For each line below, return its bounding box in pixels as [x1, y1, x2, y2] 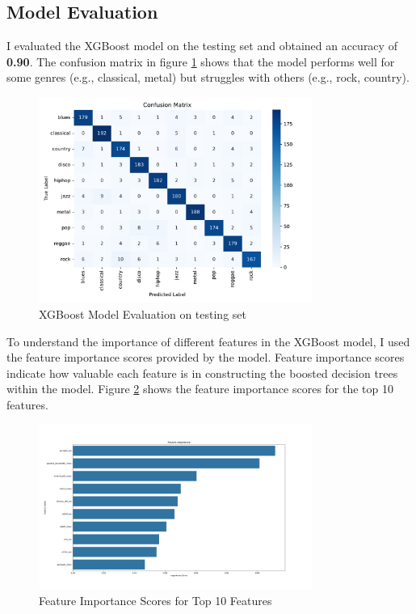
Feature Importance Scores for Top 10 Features [39, 591, 272, 608]
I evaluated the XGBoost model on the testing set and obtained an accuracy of [6, 37, 397, 54]
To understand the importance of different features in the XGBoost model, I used [6, 332, 410, 349]
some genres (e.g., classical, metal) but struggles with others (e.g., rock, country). [6, 69, 410, 86]
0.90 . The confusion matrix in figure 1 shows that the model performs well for [6, 53, 395, 70]
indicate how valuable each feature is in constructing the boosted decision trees [6, 364, 398, 381]
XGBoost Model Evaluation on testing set [39, 305, 246, 322]
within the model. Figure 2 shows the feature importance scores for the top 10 [6, 380, 394, 397]
